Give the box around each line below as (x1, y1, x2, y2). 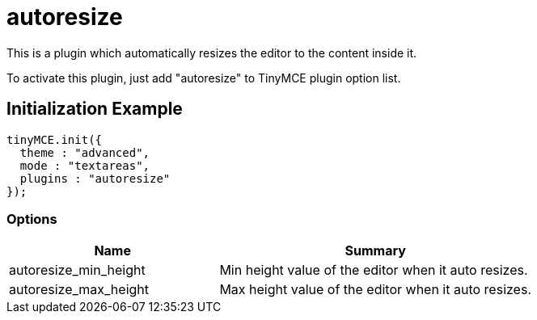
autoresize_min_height (9, 262, 146, 279)
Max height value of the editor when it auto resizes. (219, 281, 531, 298)
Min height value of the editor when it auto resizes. (219, 262, 528, 279)
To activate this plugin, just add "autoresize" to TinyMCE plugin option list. (6, 70, 401, 85)
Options (6, 210, 57, 227)
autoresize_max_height (9, 281, 150, 298)
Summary (345, 242, 406, 259)
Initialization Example (6, 99, 183, 120)
